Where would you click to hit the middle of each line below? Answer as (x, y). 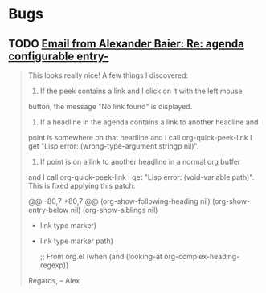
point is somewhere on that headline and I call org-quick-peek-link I (140, 138)
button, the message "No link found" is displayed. (110, 106)
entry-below (48, 210)
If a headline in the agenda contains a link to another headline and (149, 122)
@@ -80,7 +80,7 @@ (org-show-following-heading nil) (119, 201)
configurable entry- (59, 56)
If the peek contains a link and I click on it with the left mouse (141, 91)
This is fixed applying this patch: (82, 186)
